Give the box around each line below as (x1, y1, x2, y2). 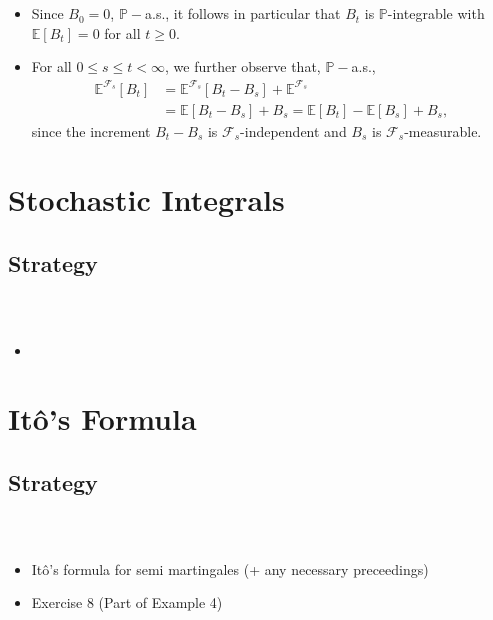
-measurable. (404, 120, 482, 141)
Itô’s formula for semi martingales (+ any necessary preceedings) (31, 558, 429, 579)
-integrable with (387, 3, 485, 24)
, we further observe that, (164, 56, 321, 77)
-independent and (240, 120, 347, 141)
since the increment (31, 120, 151, 141)
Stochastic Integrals (8, 179, 285, 220)
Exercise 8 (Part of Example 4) (31, 592, 223, 613)
